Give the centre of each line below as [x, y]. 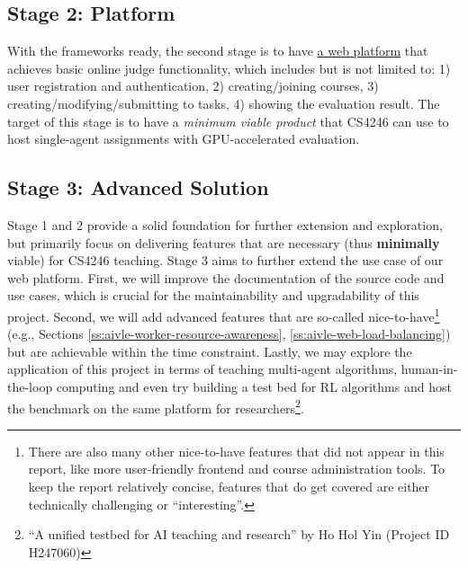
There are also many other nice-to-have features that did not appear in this [236, 451]
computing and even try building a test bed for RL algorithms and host [254, 386]
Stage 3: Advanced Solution [138, 187]
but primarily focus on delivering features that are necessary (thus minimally [224, 242]
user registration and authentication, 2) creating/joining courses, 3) [193, 86]
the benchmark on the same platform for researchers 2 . [156, 406]
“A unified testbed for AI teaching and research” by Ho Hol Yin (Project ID [239, 534]
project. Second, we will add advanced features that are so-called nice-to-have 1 [224, 315]
